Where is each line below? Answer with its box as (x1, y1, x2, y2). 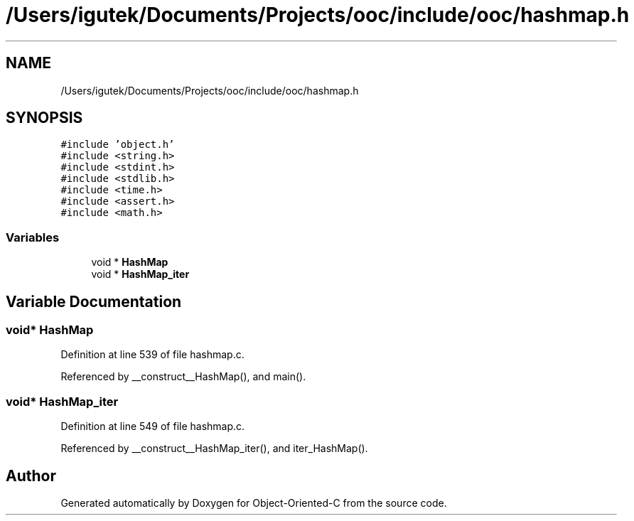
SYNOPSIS (6, 109, 83, 127)
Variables (6, 230, 60, 245)
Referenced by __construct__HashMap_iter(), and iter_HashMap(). (60, 442, 368, 455)
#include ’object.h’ (60, 139, 175, 151)
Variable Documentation (6, 292, 182, 311)
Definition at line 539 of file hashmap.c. (60, 348, 245, 361)
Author (6, 466, 56, 485)
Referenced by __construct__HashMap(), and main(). (60, 370, 306, 383)
